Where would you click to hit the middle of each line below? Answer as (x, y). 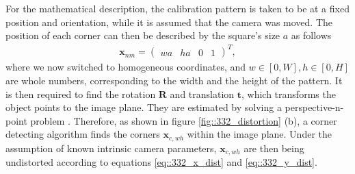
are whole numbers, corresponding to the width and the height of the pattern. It (174, 80)
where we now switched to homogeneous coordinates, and (126, 67)
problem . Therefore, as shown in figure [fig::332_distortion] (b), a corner (184, 120)
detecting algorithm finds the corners (83, 134)
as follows (311, 35)
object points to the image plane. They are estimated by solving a (144, 107)
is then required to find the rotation (81, 94)
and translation (202, 94)
